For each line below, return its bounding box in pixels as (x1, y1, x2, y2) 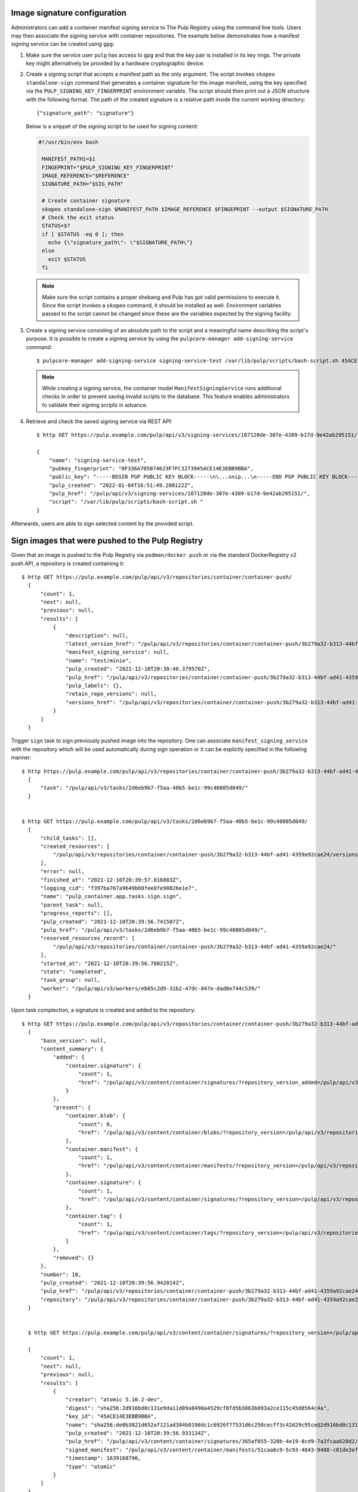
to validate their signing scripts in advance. (42, 401, 148, 408)
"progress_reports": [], (40, 910, 113, 917)
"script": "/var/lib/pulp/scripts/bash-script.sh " (48, 498, 203, 505)
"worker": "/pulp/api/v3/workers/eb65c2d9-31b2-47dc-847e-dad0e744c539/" (40, 985, 261, 992)
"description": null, (66, 632, 129, 639)
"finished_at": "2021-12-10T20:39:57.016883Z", (40, 876, 182, 883)
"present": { (53, 1104, 91, 1111)
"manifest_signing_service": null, (66, 649, 170, 656)
